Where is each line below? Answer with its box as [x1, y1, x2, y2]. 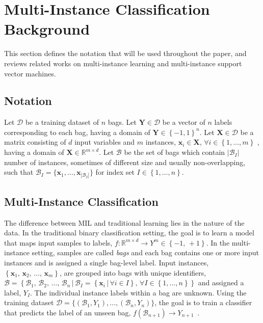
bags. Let [108, 117, 137, 127]
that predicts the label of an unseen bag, [4, 307, 131, 317]
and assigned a [198, 277, 244, 288]
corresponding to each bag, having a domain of [4, 126, 150, 137]
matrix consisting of [4, 137, 66, 147]
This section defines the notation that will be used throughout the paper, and [4, 48, 247, 59]
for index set [95, 167, 135, 177]
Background [4, 18, 90, 39]
